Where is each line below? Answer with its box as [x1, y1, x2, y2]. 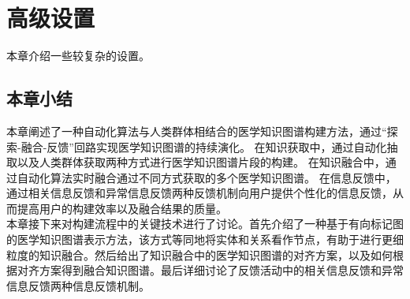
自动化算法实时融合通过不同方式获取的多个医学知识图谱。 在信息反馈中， [17, 169, 397, 185]
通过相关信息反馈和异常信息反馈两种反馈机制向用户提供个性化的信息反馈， [6, 185, 393, 201]
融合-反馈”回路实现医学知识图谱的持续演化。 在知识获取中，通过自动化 [20, 138, 387, 155]
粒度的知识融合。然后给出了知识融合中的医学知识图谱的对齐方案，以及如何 [6, 246, 393, 263]
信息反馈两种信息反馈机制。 [6, 277, 150, 293]
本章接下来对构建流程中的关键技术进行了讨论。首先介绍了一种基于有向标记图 [6, 215, 404, 232]
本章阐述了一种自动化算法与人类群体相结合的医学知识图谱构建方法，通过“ [6, 122, 387, 139]
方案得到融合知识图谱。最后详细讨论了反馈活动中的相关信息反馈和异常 [39, 262, 404, 278]
